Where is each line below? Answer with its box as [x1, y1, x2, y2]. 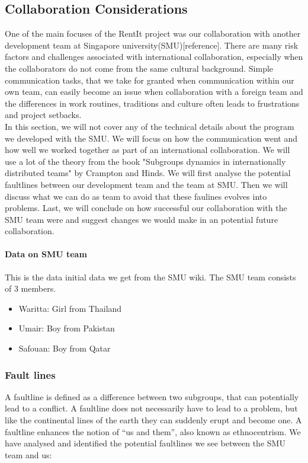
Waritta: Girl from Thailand [18, 302, 122, 314]
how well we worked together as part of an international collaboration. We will [5, 143, 290, 156]
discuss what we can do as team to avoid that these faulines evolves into [5, 190, 267, 202]
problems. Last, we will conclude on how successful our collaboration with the [5, 202, 287, 214]
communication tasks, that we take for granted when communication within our [5, 74, 294, 86]
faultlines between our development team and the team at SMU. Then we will [5, 178, 288, 190]
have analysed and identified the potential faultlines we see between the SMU [5, 437, 285, 449]
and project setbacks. [5, 108, 82, 121]
